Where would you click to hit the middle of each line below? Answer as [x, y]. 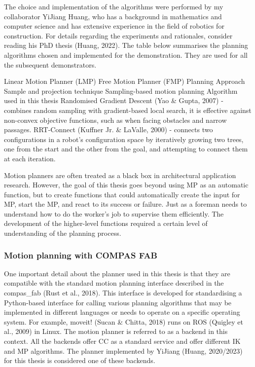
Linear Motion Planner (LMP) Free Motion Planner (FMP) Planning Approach [125, 81]
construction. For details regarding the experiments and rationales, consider [118, 35]
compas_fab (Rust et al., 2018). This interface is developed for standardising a [123, 293]
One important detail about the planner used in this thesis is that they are [117, 273]
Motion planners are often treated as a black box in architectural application [120, 175]
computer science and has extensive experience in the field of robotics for [114, 26]
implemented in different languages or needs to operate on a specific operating [122, 312]
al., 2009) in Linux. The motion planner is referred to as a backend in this [116, 331]
